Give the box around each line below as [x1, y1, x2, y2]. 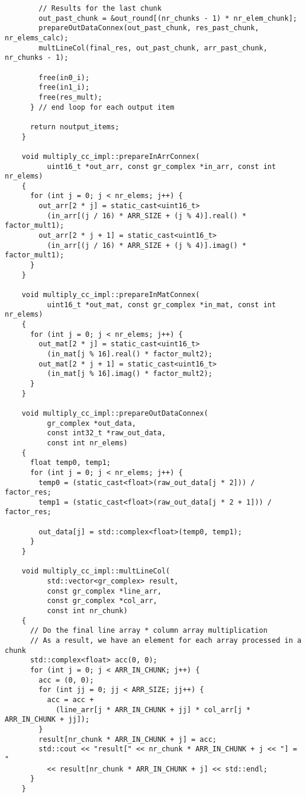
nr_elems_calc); [5, 33, 69, 42]
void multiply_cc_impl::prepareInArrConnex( [21, 152, 200, 161]
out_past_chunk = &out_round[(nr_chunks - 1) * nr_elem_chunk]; [38, 14, 297, 23]
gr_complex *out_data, [47, 419, 136, 428]
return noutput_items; [30, 122, 120, 131]
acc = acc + [47, 695, 94, 704]
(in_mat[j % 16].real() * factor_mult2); [47, 349, 212, 358]
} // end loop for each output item [30, 103, 175, 111]
